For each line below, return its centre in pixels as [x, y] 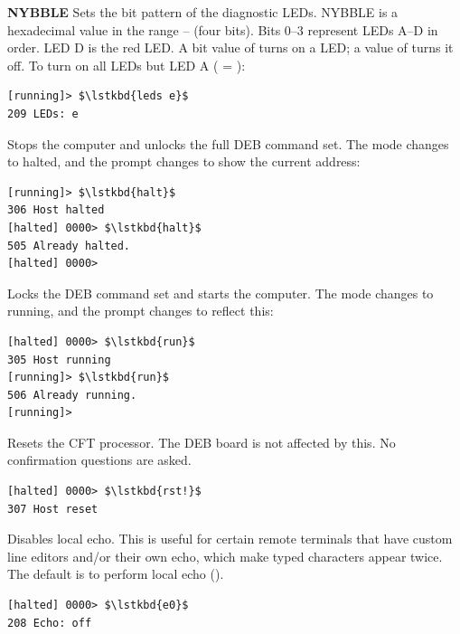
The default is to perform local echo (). [116, 574]
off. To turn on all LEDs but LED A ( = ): [127, 65]
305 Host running [59, 360]
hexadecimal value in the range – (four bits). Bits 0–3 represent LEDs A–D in [223, 29]
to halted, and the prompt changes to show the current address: [184, 161]
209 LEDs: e [43, 114]
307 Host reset [53, 509]
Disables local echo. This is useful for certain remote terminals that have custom [230, 539]
